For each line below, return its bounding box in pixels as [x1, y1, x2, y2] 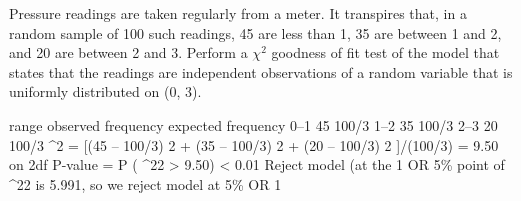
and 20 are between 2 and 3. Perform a [9, 42, 248, 63]
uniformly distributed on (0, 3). [9, 81, 202, 102]
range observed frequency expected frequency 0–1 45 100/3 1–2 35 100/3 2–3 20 [9, 114, 498, 135]
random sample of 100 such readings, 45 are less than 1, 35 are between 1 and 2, [9, 22, 502, 43]
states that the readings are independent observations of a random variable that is [9, 61, 513, 82]
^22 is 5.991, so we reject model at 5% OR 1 [9, 173, 282, 194]
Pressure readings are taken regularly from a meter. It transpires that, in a [9, 3, 467, 23]
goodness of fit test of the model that [271, 42, 500, 63]
